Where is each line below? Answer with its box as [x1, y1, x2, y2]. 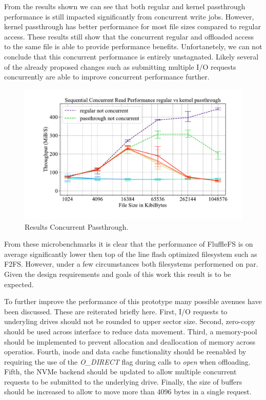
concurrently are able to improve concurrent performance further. [4, 71, 210, 82]
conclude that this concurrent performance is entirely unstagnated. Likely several [4, 51, 259, 62]
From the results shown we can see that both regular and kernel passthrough [4, 1, 245, 11]
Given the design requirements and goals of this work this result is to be [4, 268, 231, 279]
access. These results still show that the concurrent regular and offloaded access [4, 31, 254, 42]
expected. [4, 278, 34, 289]
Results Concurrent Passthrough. [25, 221, 129, 232]
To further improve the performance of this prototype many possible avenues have [4, 296, 262, 307]
